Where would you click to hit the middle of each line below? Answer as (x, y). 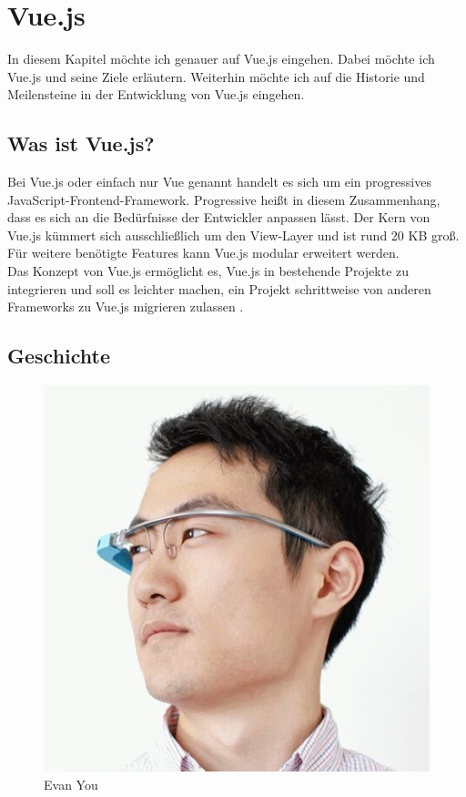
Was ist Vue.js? (81, 143)
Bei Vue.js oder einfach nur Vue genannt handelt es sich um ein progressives (219, 182)
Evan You (71, 784)
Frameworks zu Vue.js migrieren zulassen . (126, 307)
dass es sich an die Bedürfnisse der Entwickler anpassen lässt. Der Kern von (219, 217)
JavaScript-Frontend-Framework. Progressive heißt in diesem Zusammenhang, (224, 199)
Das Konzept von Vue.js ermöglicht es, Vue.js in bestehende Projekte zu (208, 271)
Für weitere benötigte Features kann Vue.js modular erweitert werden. (203, 253)
